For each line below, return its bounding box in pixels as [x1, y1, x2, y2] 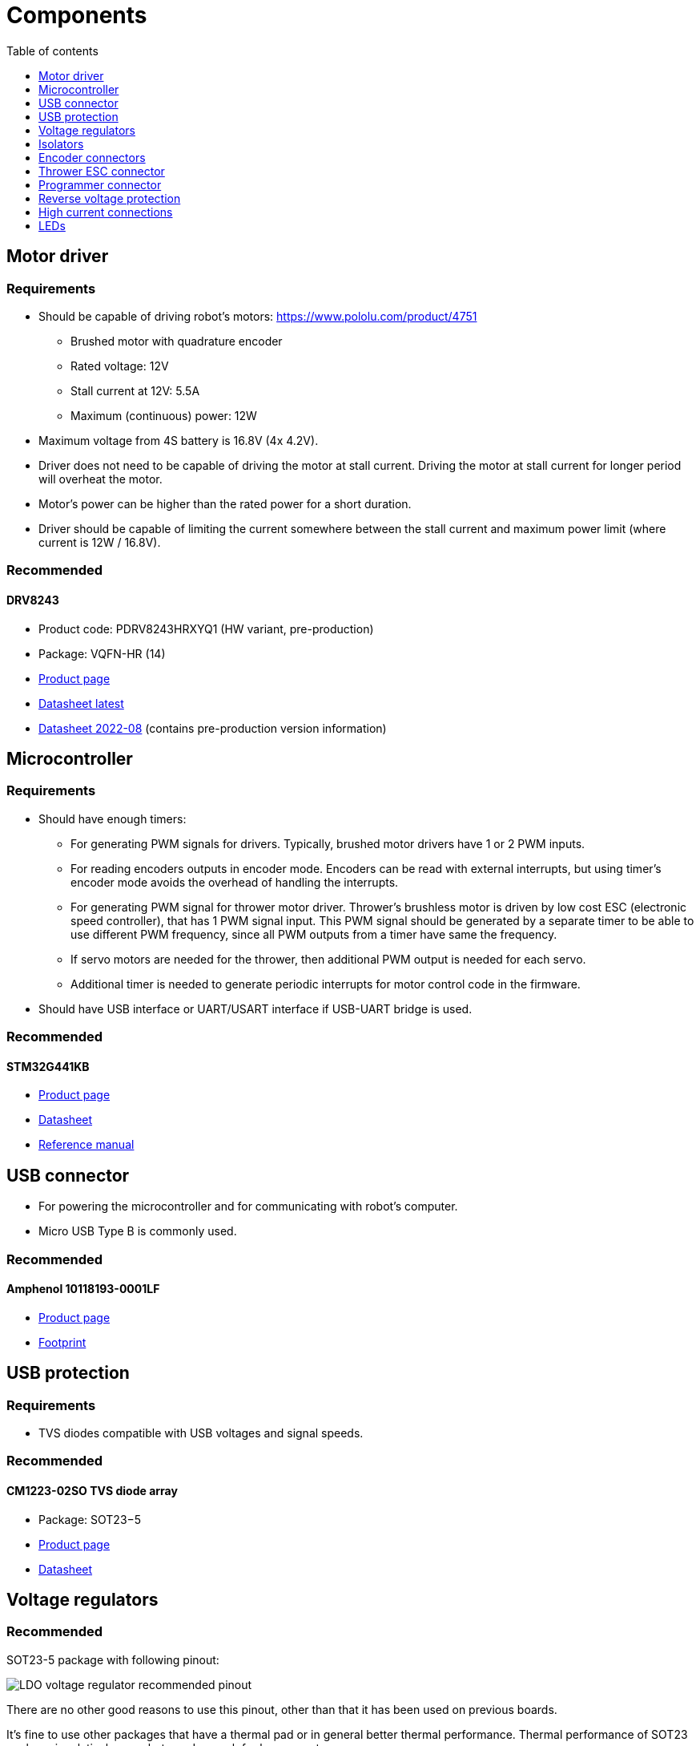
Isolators [38, 136, 84, 151]
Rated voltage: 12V [70, 358, 169, 373]
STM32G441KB [6, 1059, 90, 1073]
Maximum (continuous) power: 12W [70, 408, 257, 422]
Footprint [38, 1335, 86, 1349]
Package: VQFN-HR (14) [38, 646, 166, 661]
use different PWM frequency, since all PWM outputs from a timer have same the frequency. [70, 927, 557, 941]
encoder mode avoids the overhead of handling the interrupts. [70, 875, 399, 889]
